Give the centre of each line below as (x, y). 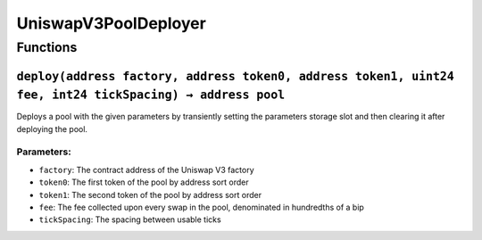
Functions (47, 47)
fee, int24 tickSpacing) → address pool (151, 95)
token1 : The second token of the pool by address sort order (150, 194)
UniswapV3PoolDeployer (112, 23)
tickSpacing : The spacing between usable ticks (130, 219)
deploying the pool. (52, 128)
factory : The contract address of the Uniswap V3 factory (146, 170)
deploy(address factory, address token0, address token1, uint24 (235, 76)
